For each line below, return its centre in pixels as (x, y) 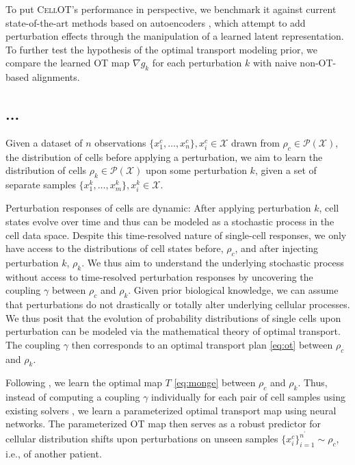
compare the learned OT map (68, 63)
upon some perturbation (196, 170)
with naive (275, 63)
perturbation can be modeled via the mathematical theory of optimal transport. (173, 331)
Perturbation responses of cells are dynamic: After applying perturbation (158, 208)
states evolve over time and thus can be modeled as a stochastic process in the (170, 221)
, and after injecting (276, 248)
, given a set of (286, 170)
